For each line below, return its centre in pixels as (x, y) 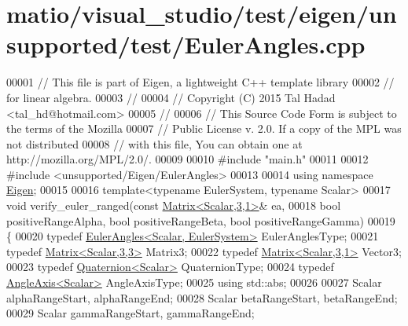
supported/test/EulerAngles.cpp (186, 44)
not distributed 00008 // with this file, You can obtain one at (154, 143)
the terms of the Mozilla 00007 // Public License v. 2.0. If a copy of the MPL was (204, 128)
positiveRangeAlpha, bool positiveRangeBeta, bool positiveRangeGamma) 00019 (201, 220)
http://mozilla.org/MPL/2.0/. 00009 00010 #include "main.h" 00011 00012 (187, 159)
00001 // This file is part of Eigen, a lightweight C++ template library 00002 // (200, 82)
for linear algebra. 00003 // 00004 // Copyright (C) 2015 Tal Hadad (171, 97)
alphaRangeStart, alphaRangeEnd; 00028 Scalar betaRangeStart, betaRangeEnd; (202, 297)
